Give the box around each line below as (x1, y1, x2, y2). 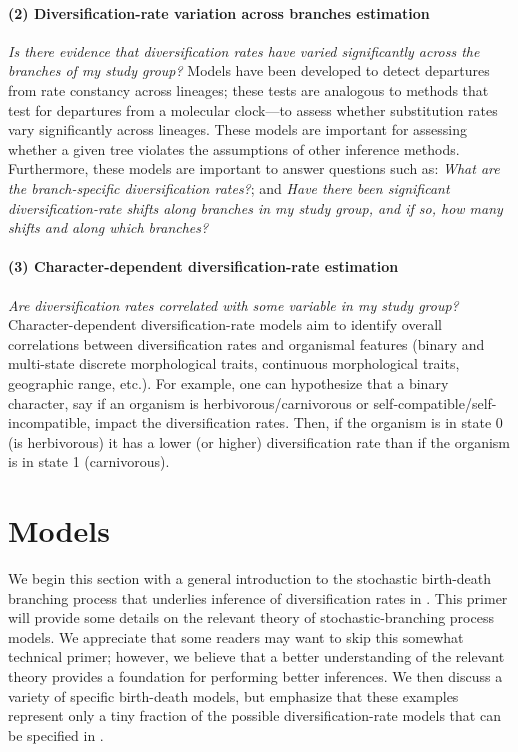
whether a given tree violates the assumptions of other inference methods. (8, 138, 460, 159)
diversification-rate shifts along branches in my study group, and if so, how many (8, 197, 503, 218)
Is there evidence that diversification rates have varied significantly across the (8, 40, 480, 61)
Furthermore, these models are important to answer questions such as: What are (8, 158, 500, 179)
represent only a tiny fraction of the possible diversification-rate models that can (8, 705, 501, 726)
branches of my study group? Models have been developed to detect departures (8, 60, 490, 81)
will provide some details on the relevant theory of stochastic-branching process (8, 607, 494, 628)
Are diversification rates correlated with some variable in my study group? (8, 294, 459, 315)
